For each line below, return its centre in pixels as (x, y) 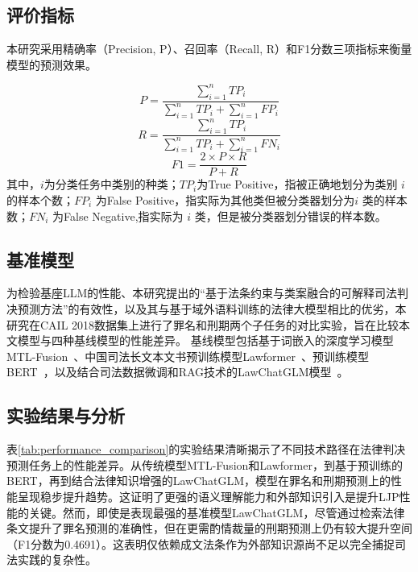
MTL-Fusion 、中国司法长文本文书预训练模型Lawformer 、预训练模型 (188, 356)
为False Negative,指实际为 (118, 216)
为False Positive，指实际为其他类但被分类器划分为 (225, 199)
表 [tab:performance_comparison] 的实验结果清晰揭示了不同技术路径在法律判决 (206, 449)
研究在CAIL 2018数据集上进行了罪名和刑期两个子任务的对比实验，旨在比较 (203, 324)
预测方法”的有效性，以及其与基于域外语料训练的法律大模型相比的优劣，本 (212, 308)
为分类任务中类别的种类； (112, 184)
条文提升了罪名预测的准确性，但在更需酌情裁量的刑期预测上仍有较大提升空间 (209, 528)
